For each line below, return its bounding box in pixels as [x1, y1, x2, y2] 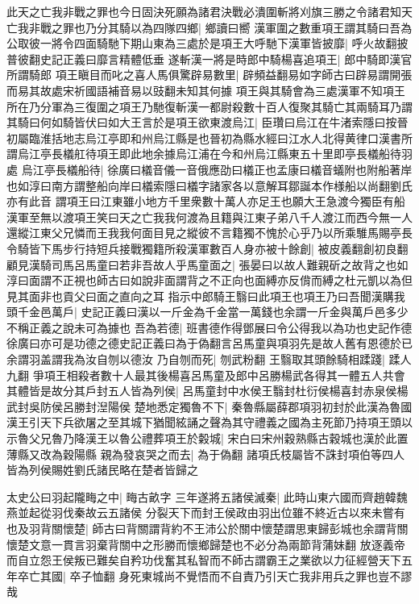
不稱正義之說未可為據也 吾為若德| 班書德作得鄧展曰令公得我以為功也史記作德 [6, 319, 413, 335]
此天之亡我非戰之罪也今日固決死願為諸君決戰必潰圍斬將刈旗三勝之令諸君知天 [6, 3, 413, 19]
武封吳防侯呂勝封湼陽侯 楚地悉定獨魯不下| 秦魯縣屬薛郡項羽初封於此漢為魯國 [6, 398, 413, 414]
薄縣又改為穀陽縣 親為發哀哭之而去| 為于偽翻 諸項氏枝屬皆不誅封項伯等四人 [6, 445, 404, 462]
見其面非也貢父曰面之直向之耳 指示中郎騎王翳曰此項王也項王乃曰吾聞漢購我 [6, 287, 405, 304]
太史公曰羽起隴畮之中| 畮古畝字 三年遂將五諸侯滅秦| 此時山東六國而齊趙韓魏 [6, 488, 408, 505]
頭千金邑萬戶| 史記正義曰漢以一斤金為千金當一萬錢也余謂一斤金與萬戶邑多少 [6, 303, 409, 320]
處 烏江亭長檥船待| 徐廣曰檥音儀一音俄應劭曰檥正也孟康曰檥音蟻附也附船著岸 [6, 160, 413, 177]
